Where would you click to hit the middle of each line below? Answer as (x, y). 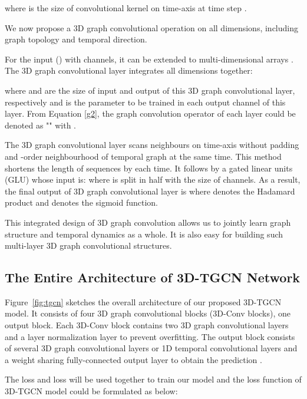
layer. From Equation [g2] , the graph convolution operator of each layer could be (150, 113)
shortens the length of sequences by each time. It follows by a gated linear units (149, 168)
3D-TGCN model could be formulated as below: (91, 391)
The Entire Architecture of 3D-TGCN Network (153, 277)
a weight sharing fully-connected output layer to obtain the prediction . (133, 359)
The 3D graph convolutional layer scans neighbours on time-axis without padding (152, 145)
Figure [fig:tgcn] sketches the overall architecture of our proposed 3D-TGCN (143, 301)
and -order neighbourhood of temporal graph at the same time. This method (143, 156)
